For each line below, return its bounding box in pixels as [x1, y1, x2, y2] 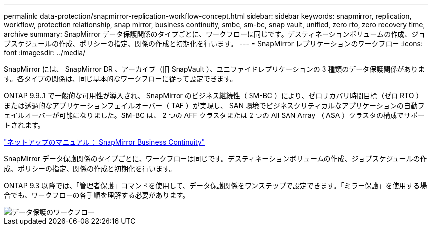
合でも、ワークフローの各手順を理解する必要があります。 [4, 191, 190, 199]
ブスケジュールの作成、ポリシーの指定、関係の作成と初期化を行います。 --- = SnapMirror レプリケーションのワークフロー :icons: [4, 39, 423, 48]
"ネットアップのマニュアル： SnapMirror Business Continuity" [4, 138, 205, 146]
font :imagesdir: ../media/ [4, 48, 86, 57]
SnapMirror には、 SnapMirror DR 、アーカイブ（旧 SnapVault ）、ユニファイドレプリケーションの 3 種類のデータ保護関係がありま [4, 65, 425, 73]
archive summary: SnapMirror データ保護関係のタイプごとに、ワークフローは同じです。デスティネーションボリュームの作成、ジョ [4, 30, 426, 38]
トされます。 [4, 121, 45, 129]
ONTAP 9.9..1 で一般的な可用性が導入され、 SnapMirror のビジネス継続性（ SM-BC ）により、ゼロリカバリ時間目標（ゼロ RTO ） [4, 91, 423, 100]
